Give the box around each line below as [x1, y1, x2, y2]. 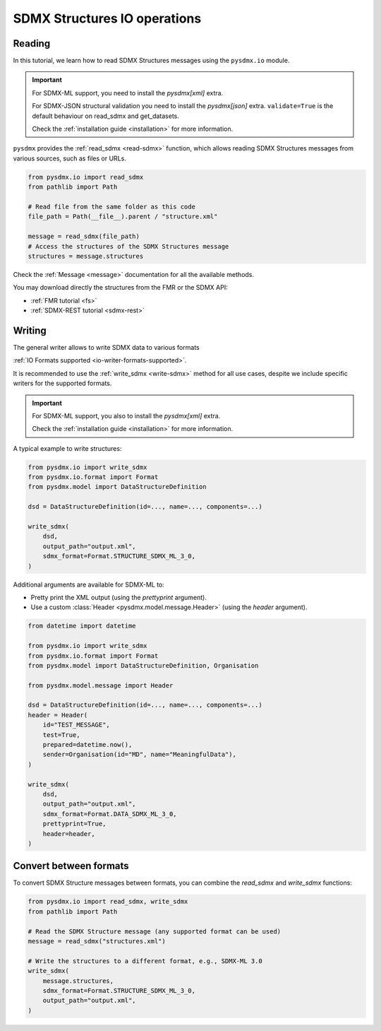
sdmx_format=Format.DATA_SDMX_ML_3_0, [42, 810, 177, 818]
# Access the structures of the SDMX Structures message [28, 242, 229, 250]
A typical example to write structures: [13, 444, 122, 452]
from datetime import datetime [28, 622, 137, 630]
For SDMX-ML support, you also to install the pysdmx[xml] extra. [32, 411, 221, 420]
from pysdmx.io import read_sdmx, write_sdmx [28, 897, 188, 906]
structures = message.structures [28, 252, 144, 260]
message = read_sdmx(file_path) [28, 232, 140, 240]
